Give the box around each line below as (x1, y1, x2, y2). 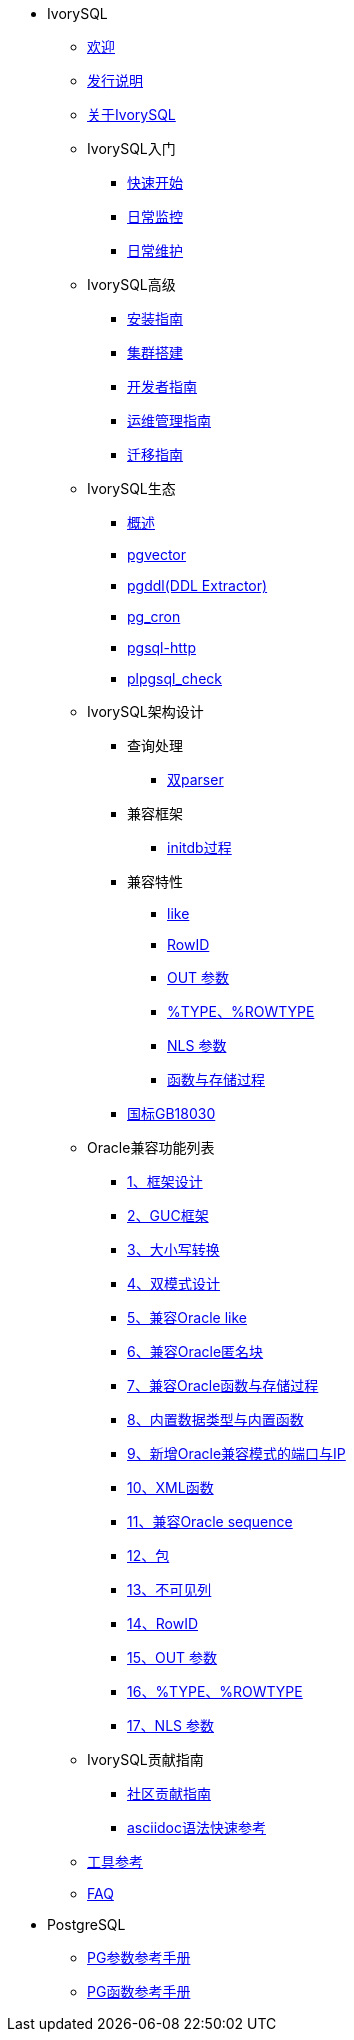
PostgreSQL (47, 1916, 126, 1933)
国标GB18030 (127, 1105, 216, 1122)
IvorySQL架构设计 (87, 703, 204, 720)
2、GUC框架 (127, 1207, 209, 1224)
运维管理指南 (127, 412, 211, 429)
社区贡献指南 (127, 1785, 211, 1802)
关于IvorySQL (87, 106, 176, 123)
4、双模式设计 (127, 1275, 221, 1292)
